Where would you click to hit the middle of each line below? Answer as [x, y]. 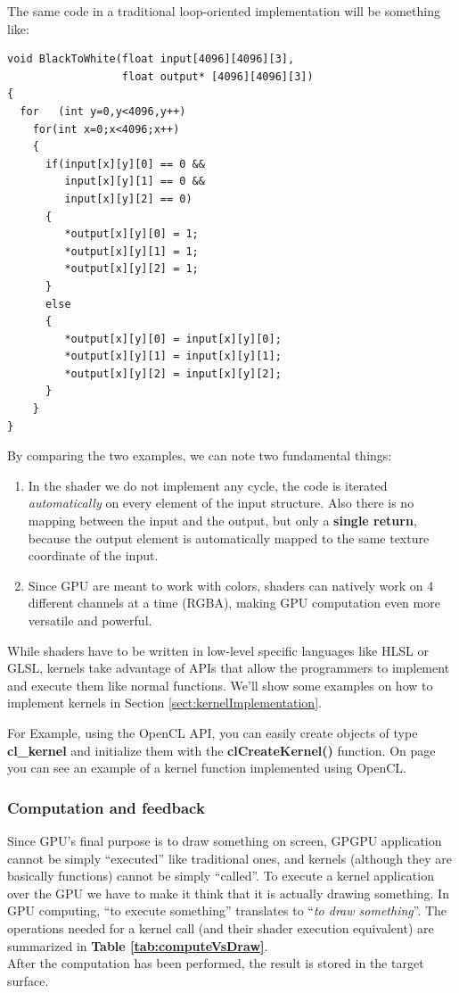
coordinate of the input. [93, 555]
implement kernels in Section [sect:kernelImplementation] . [164, 703]
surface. [28, 980]
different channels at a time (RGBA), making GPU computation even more [234, 603]
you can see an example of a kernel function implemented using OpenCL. [207, 768]
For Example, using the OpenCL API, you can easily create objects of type [213, 732]
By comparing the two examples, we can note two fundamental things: [200, 455]
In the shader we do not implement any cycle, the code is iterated [208, 485]
